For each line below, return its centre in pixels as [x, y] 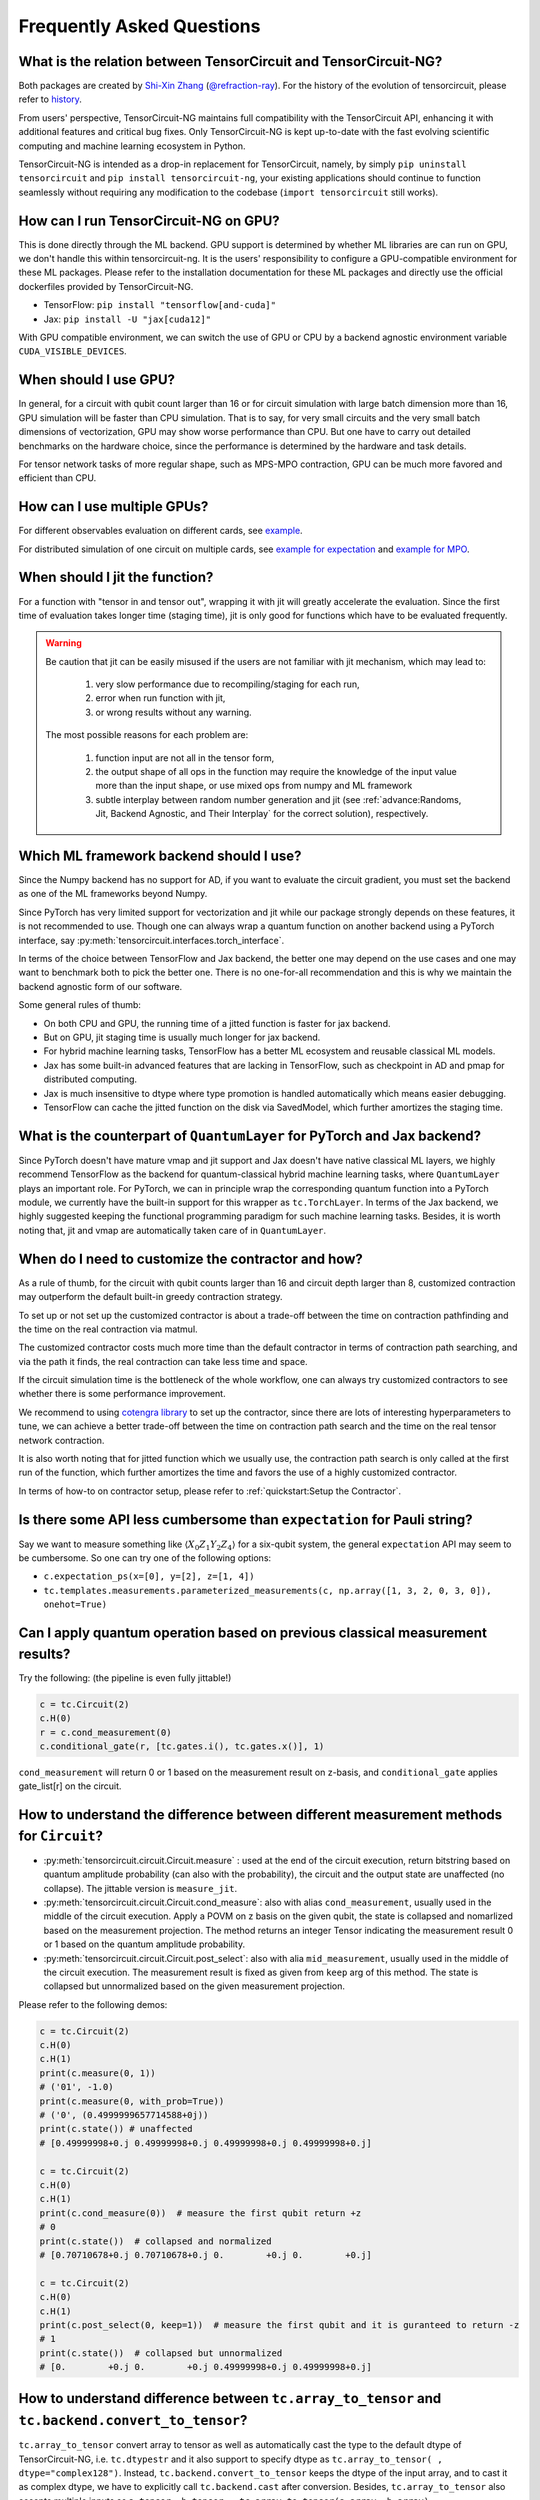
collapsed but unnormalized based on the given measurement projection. [194, 1986]
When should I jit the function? [116, 577]
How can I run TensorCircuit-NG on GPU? [149, 220]
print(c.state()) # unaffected [116, 2129]
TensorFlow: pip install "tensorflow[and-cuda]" [160, 305]
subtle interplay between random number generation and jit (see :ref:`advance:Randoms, [278, 799]
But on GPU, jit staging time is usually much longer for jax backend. [182, 1037]
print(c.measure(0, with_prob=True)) [132, 2101]
